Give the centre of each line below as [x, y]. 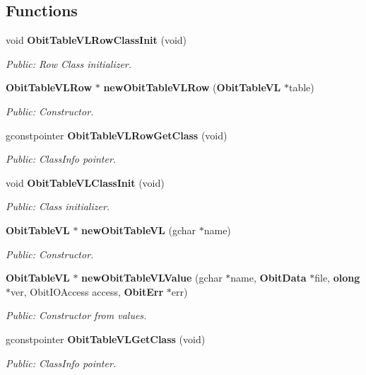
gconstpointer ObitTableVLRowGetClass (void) [117, 135]
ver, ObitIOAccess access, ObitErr [87, 291]
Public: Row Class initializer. [69, 63]
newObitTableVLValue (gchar [152, 278]
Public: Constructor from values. [76, 315]
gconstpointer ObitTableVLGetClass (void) [106, 339]
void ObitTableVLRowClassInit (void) [96, 40]
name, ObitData [268, 278]
